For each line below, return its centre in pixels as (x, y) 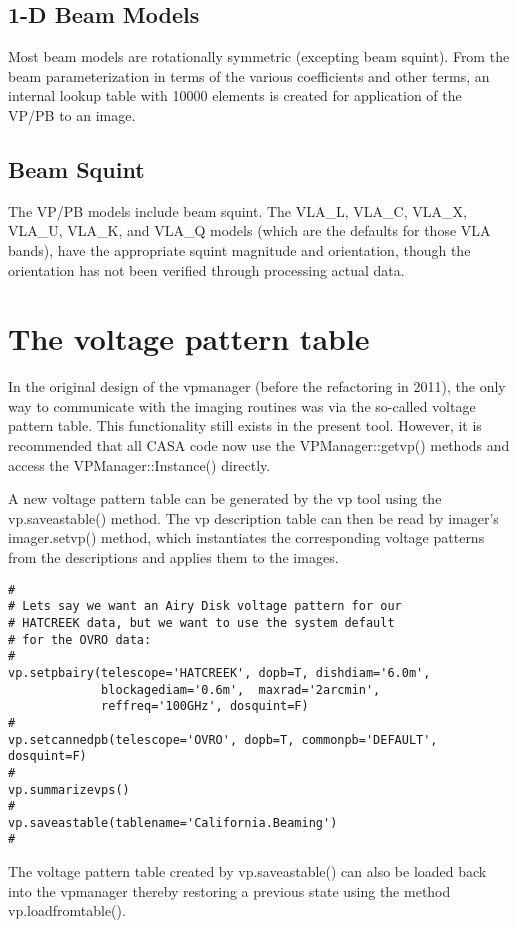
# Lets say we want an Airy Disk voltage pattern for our (205, 606)
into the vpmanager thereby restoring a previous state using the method (229, 890)
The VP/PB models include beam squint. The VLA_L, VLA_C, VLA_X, (237, 210)
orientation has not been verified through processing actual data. (206, 269)
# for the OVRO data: (80, 639)
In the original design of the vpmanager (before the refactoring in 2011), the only (257, 386)
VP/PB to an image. (72, 114)
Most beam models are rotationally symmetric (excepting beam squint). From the (259, 56)
